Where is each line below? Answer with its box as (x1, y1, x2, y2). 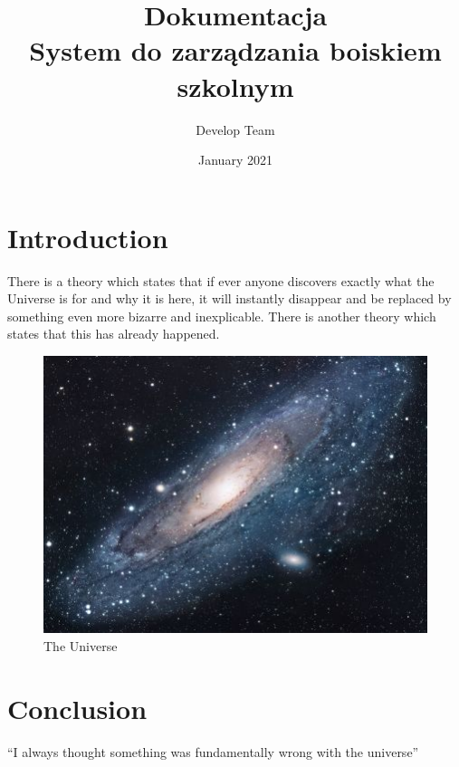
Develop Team (196, 120, 275, 139)
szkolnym (177, 67, 294, 104)
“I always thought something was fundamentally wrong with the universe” (7, 742, 419, 761)
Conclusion (7, 689, 148, 726)
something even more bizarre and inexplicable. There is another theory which (7, 306, 436, 325)
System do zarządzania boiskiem (29, 32, 442, 69)
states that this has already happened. (7, 324, 220, 343)
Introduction (7, 218, 168, 255)
